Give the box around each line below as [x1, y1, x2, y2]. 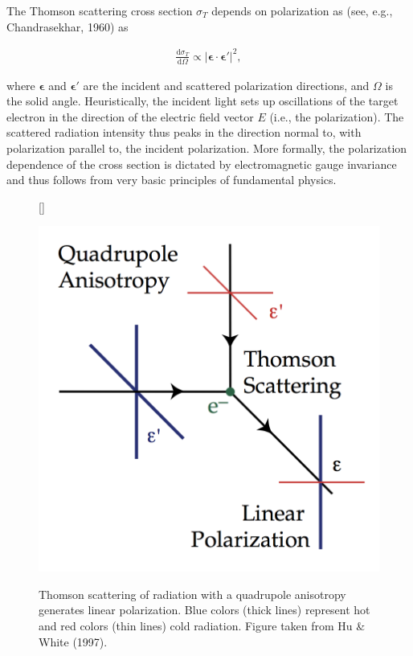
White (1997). [39, 633, 108, 650]
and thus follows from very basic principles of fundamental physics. [6, 171, 337, 188]
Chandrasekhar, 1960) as [6, 18, 129, 35]
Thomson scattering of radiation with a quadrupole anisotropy [39, 585, 346, 602]
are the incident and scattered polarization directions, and [83, 76, 370, 93]
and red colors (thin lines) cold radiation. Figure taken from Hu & [39, 617, 366, 634]
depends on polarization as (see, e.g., [211, 2, 393, 18]
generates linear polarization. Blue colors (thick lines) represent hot [39, 601, 370, 618]
